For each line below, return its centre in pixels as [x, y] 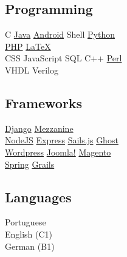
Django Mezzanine [39, 128]
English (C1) [29, 234]
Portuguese [26, 222]
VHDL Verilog [32, 70]
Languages [38, 197]
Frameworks [44, 102]
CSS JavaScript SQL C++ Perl [63, 58]
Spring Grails [30, 164]
